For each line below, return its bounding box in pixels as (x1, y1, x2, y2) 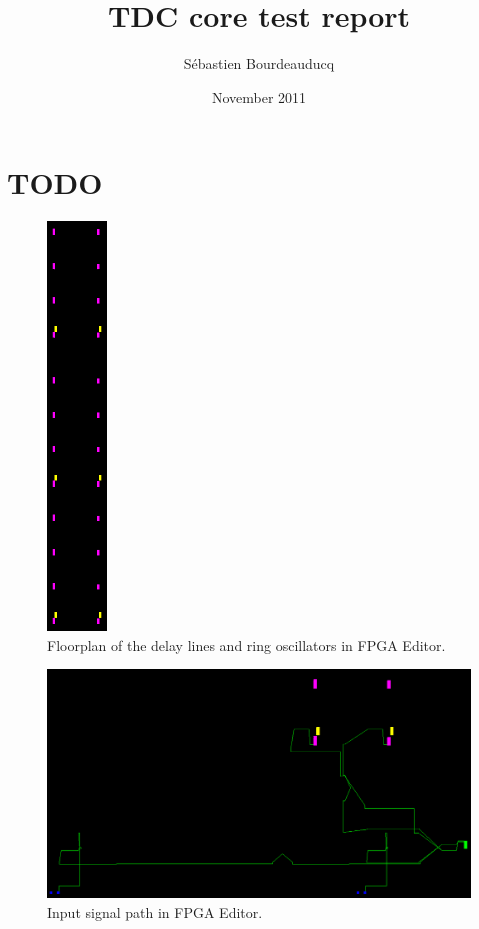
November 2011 (211, 86, 307, 107)
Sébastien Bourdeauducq (183, 53, 335, 74)
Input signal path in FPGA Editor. (47, 902, 263, 923)
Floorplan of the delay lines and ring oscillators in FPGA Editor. (47, 634, 446, 655)
